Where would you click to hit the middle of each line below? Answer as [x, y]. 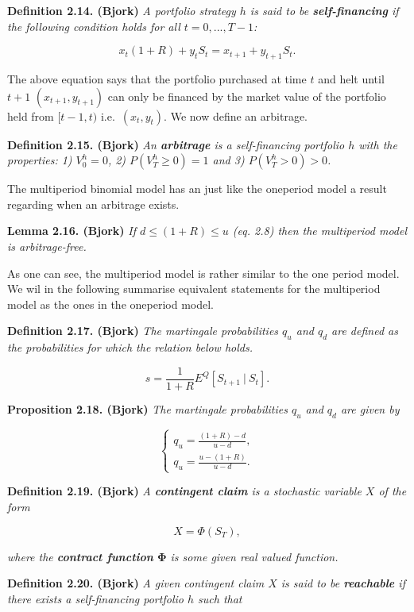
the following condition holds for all [94, 26]
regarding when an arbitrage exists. [93, 204]
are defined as [365, 331]
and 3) [228, 160]
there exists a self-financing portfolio [95, 598]
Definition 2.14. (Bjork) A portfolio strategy [122, 10]
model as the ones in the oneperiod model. [110, 304]
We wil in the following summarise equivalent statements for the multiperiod [194, 289]
